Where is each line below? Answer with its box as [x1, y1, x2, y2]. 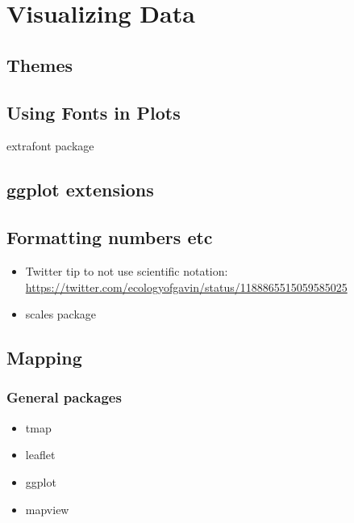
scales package [25, 306, 97, 323]
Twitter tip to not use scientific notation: [25, 262, 228, 279]
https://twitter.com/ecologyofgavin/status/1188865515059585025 [25, 278, 348, 295]
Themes [6, 52, 73, 77]
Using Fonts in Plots [6, 99, 181, 124]
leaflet [25, 446, 56, 463]
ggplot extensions [6, 177, 154, 202]
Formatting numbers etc [6, 225, 213, 250]
